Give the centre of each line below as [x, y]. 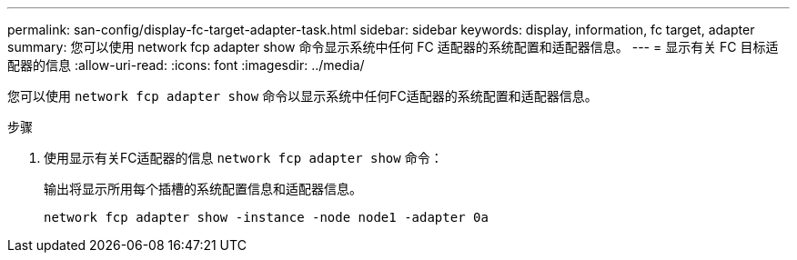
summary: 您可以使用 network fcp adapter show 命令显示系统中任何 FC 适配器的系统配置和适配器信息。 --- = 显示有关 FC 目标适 [393, 47]
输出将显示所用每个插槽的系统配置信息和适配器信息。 [203, 189]
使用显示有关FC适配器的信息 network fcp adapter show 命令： [243, 158]
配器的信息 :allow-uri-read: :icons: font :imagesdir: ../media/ [186, 65]
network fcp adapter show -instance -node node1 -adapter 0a [266, 217]
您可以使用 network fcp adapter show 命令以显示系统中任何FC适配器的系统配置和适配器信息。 [303, 96]
